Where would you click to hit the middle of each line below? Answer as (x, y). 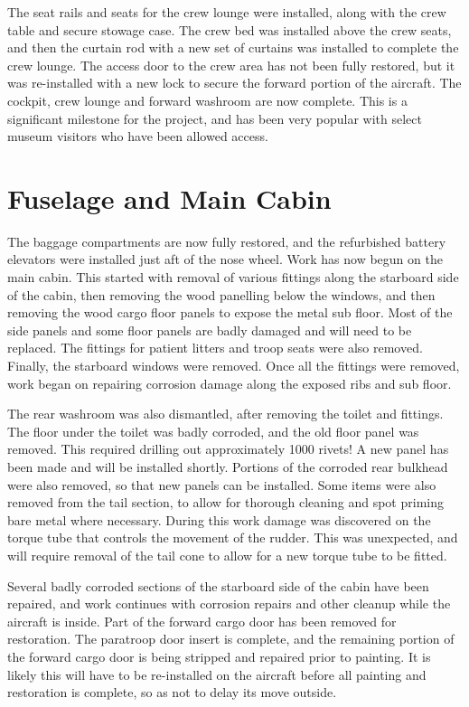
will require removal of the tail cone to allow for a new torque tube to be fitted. (227, 555)
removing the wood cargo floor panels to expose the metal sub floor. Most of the (230, 312)
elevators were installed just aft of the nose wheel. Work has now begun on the (225, 259)
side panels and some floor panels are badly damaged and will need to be (210, 330)
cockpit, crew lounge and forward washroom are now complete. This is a (207, 100)
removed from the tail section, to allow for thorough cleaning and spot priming (225, 502)
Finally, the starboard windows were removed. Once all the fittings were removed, (234, 366)
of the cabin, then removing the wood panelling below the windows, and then (221, 294)
